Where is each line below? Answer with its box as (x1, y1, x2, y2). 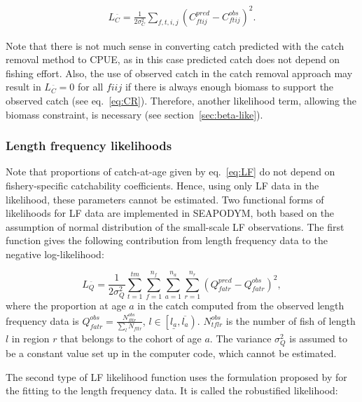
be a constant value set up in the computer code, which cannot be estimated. (6, 346, 337, 361)
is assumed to (289, 331, 347, 346)
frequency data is (6, 313, 79, 328)
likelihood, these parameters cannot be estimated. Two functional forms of (6, 192, 324, 206)
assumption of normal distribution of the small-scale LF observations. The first (6, 219, 344, 234)
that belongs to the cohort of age (60, 331, 202, 346)
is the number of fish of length (225, 313, 356, 328)
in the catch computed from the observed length (137, 298, 344, 313)
